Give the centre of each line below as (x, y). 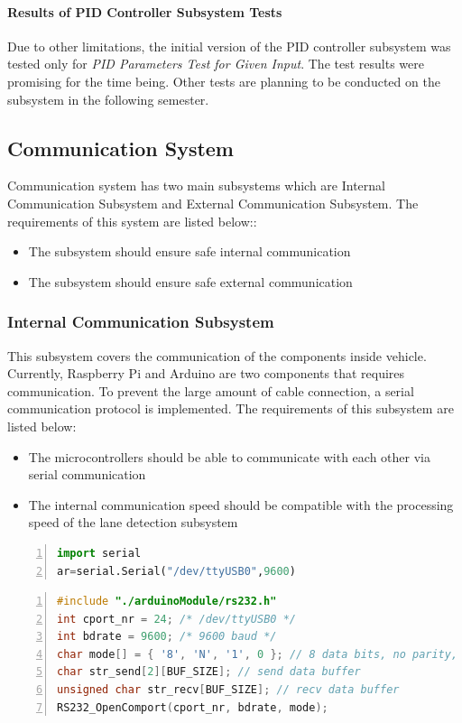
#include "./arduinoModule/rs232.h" (167, 602)
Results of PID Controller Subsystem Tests (145, 11)
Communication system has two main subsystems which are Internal (197, 185)
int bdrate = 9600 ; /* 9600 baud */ (167, 637)
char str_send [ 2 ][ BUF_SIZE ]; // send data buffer (209, 672)
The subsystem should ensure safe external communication (190, 281)
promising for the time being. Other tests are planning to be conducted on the (224, 81)
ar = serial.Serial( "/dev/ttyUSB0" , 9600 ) (176, 571)
